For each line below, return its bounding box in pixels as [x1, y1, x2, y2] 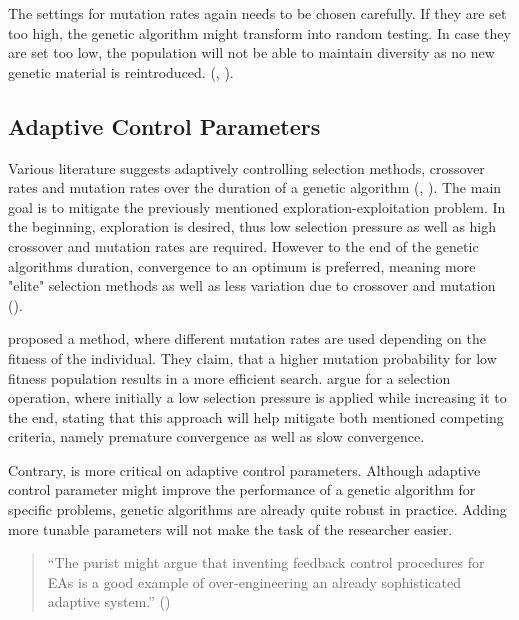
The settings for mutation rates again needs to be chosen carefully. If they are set [8, 3, 507, 23]
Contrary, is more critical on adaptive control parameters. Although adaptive [8, 459, 481, 480]
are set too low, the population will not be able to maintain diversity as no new [8, 42, 495, 63]
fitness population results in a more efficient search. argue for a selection [8, 367, 451, 388]
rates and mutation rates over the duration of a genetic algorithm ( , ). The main [8, 177, 502, 198]
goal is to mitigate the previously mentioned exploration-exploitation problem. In [8, 196, 506, 217]
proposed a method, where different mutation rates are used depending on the [8, 328, 486, 349]
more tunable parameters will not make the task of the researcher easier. [8, 518, 453, 539]
